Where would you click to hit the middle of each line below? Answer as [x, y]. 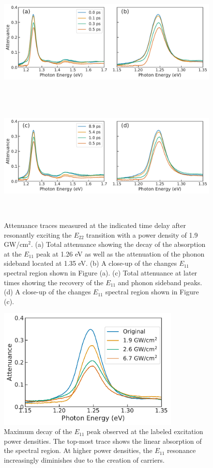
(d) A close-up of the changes [47, 292]
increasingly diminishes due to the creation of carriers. [84, 460]
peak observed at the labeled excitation [145, 431]
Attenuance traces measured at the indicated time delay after [95, 225]
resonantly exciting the [38, 234]
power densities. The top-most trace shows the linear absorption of [103, 441]
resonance [182, 450]
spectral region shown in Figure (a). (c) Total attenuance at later [101, 272]
